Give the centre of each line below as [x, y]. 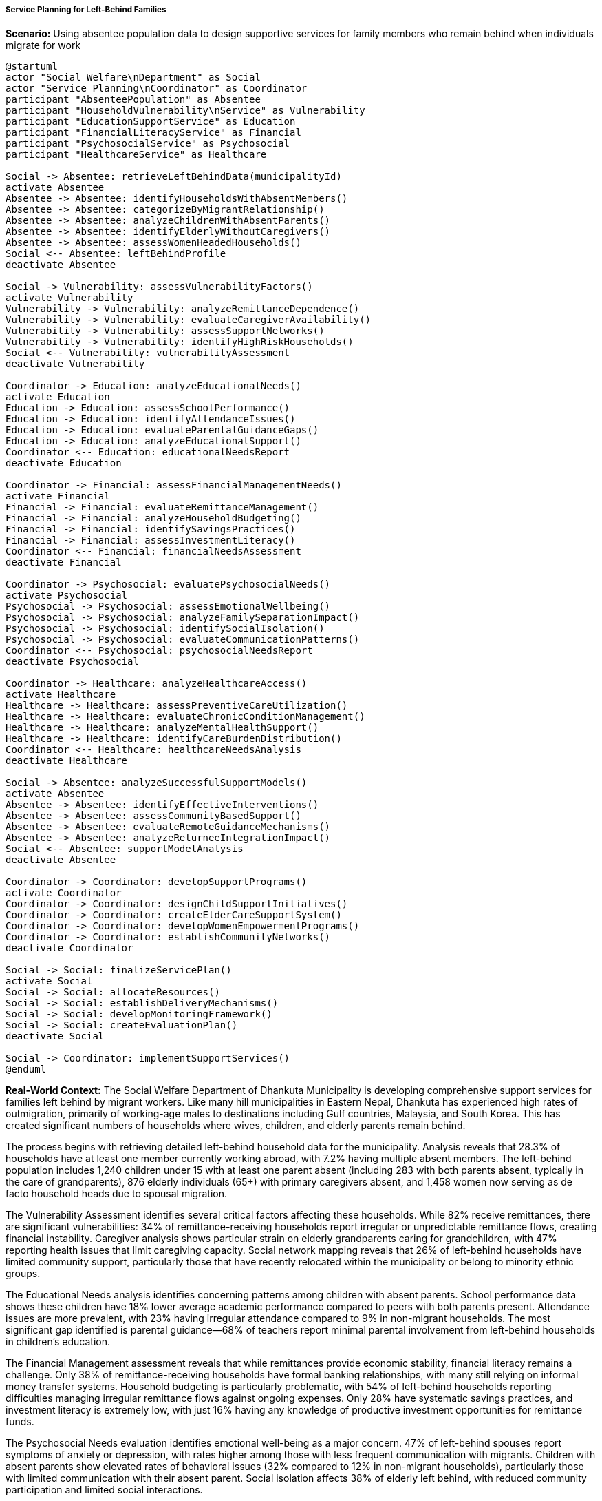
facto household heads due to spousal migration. [116, 1194]
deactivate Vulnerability [75, 364]
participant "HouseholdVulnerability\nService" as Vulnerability [185, 111]
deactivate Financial [64, 562]
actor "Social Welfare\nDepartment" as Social [133, 77]
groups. [23, 1274]
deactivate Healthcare [67, 761]
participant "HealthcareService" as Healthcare [136, 155]
